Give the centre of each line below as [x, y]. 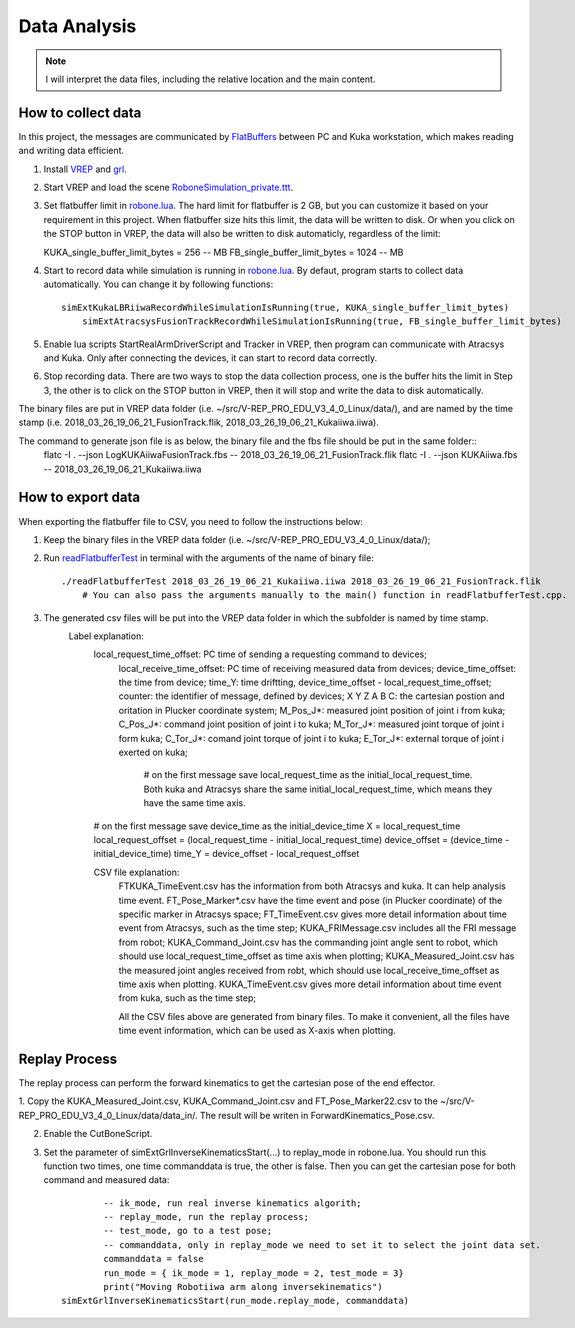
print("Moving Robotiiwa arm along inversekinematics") [243, 1287]
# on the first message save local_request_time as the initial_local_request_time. [308, 775]
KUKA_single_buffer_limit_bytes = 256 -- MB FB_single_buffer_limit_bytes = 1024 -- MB [223, 252]
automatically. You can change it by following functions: [158, 284]
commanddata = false [153, 1259]
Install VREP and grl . [85, 169]
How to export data [79, 497]
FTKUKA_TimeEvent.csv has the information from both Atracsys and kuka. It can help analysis [312, 886]
